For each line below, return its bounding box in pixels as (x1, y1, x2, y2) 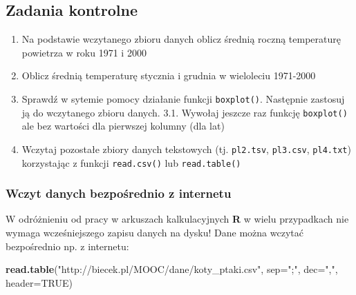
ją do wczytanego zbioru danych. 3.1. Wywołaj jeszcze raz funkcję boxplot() (21, 105, 348, 119)
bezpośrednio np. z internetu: (6, 238, 129, 253)
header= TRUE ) (6, 275, 73, 289)
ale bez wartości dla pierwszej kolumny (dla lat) (21, 119, 225, 133)
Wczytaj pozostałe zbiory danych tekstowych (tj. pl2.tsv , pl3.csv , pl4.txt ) (21, 141, 351, 156)
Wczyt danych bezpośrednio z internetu (6, 185, 232, 202)
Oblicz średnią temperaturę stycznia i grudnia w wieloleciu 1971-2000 (21, 68, 316, 83)
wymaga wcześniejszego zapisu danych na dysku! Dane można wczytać (6, 225, 303, 240)
